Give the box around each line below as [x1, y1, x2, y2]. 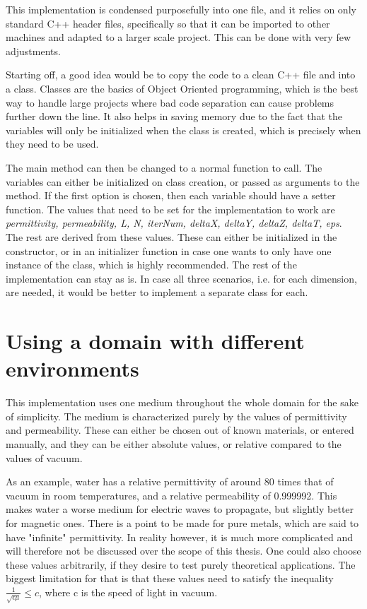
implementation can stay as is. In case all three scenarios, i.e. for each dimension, [6, 271, 357, 285]
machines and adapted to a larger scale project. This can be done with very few [6, 30, 351, 45]
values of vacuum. [6, 450, 83, 465]
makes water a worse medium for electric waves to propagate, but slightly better [6, 502, 354, 516]
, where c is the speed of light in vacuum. [38, 584, 218, 599]
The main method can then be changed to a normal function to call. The [6, 160, 322, 175]
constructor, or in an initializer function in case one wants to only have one [6, 243, 332, 258]
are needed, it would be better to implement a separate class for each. [6, 285, 308, 300]
